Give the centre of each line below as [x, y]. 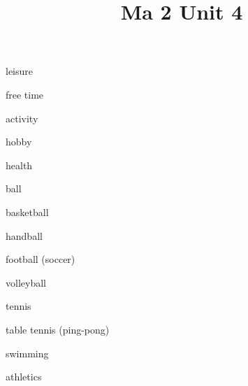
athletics [24, 377]
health [19, 165]
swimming [27, 353]
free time [25, 94]
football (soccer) [41, 259]
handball [24, 235]
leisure [20, 71]
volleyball [26, 282]
